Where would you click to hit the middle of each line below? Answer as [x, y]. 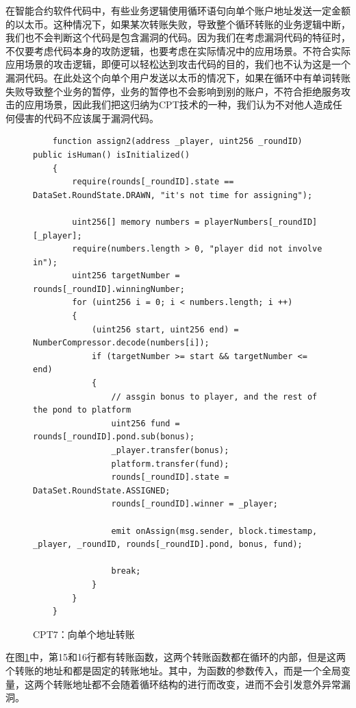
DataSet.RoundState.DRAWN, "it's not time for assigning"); [173, 195]
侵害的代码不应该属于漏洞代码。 [87, 118]
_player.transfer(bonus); [170, 450]
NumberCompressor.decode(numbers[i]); [121, 343]
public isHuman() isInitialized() [112, 155]
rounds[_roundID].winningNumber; [109, 289]
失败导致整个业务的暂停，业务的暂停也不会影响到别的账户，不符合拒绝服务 [173, 91]
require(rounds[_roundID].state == [153, 182]
